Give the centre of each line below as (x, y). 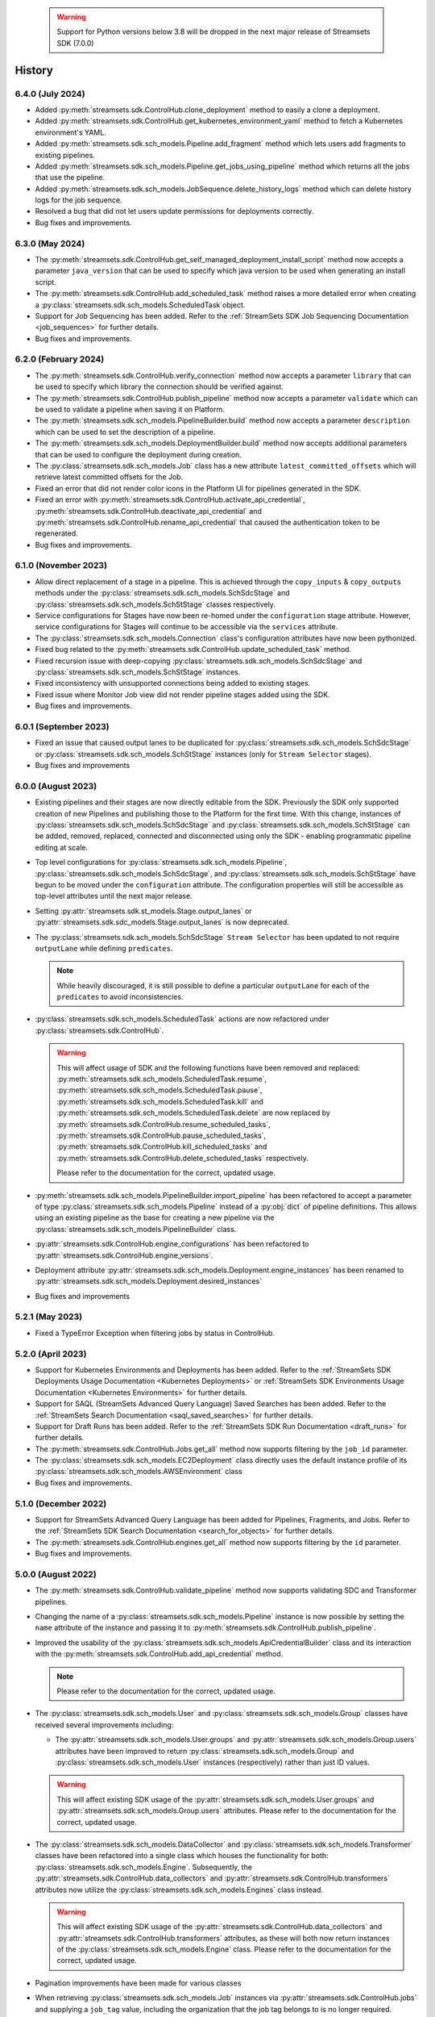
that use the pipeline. (70, 177)
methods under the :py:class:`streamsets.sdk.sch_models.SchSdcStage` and (162, 593)
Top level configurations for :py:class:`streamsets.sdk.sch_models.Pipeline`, (161, 862)
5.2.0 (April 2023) (51, 1354)
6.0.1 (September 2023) (62, 726)
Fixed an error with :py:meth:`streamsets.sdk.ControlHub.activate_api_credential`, (170, 499)
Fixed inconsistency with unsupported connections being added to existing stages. (173, 683)
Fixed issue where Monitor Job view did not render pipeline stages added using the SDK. (182, 695)
